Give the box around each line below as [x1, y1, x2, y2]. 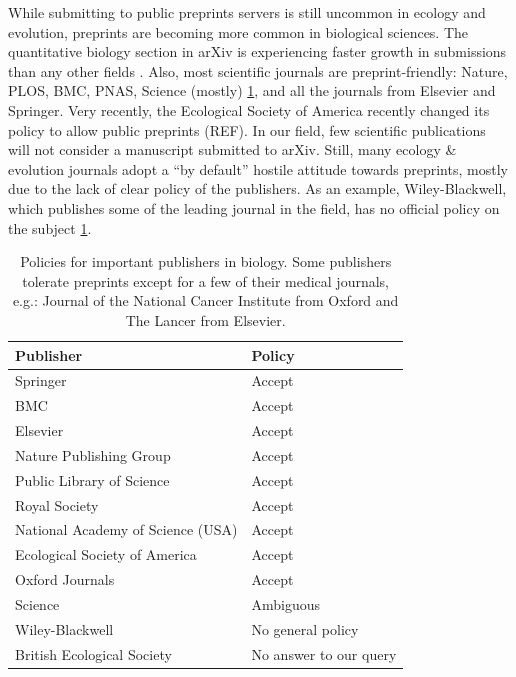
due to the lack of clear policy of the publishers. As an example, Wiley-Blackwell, [8, 178, 507, 199]
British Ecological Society [15, 643, 172, 664]
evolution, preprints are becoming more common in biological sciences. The [8, 21, 469, 42]
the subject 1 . [8, 217, 92, 238]
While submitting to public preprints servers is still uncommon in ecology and [8, 2, 486, 22]
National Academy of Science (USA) [15, 519, 238, 540]
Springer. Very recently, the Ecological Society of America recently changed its [8, 99, 490, 120]
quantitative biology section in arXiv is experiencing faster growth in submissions [8, 41, 507, 62]
